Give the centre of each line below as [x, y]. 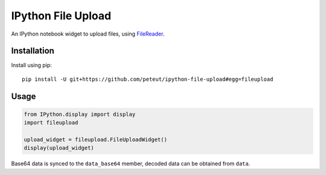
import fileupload [51, 123]
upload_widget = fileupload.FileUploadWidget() [95, 140]
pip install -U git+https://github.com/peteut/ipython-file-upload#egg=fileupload [148, 79]
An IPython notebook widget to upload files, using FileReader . [88, 34]
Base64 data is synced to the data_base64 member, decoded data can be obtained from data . [131, 164]
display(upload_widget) [59, 148]
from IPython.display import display [80, 114]
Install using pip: [32, 65]
